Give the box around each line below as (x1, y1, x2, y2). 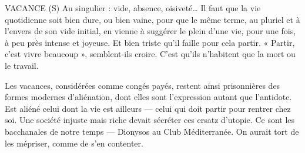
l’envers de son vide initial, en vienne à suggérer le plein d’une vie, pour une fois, (5, 25, 296, 37)
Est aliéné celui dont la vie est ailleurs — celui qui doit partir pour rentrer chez (5, 102, 291, 114)
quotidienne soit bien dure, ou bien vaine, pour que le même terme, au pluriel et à (5, 13, 300, 25)
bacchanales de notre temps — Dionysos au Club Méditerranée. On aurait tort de (5, 125, 299, 137)
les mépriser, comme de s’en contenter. (5, 137, 143, 149)
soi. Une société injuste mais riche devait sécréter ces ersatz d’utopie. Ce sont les (5, 114, 295, 126)
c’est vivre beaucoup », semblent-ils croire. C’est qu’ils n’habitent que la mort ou (5, 48, 296, 60)
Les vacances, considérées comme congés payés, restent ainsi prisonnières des (5, 79, 280, 91)
